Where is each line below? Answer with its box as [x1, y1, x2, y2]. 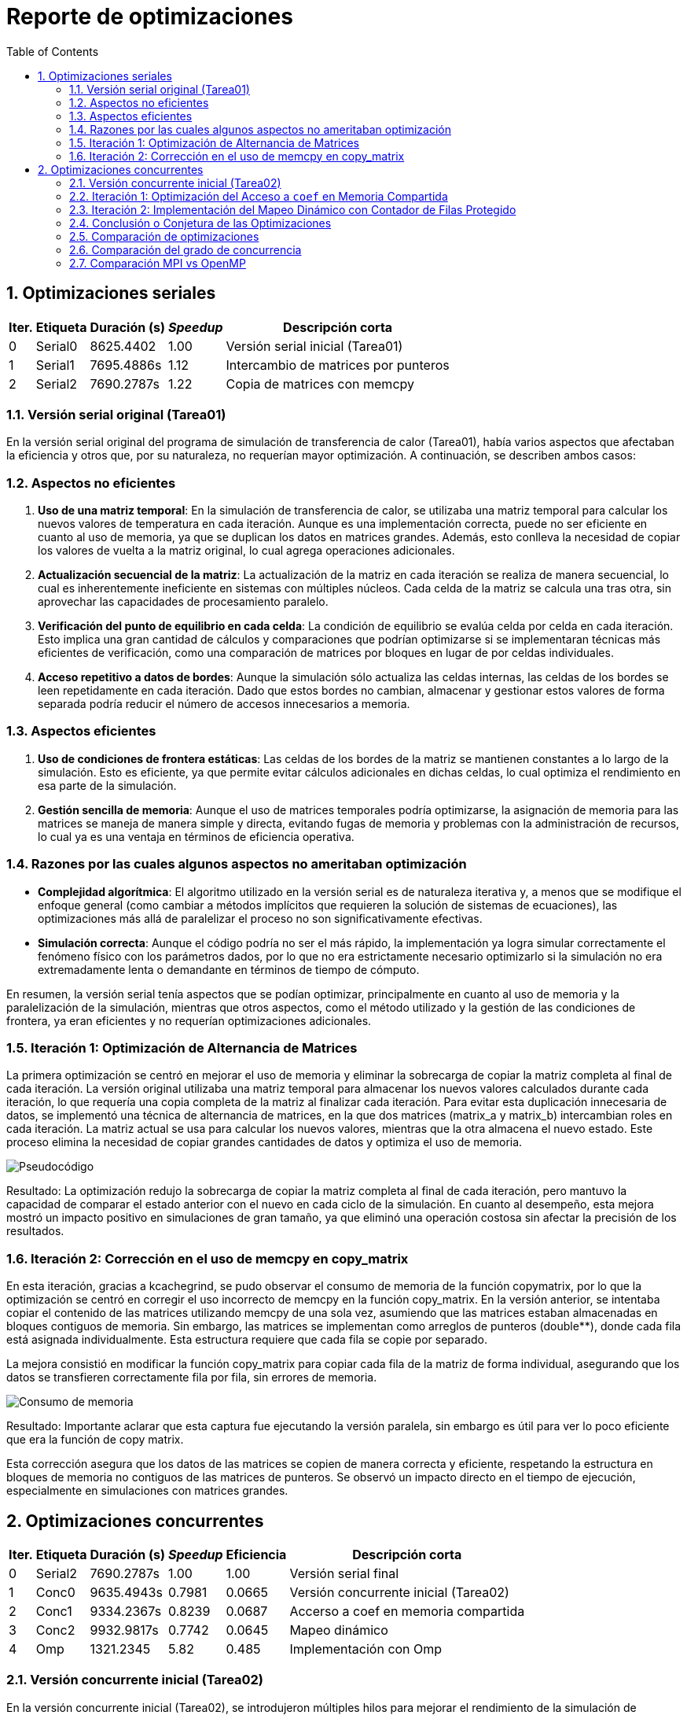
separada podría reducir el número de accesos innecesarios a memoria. [38, 697, 410, 711]
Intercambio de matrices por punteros [226, 356, 450, 373]
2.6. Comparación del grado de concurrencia [69, 242, 302, 256]
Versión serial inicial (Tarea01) [226, 337, 403, 354]
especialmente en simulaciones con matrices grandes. [6, 1484, 288, 1498]
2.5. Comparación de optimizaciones [69, 229, 259, 243]
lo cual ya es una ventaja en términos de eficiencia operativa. [38, 829, 355, 843]
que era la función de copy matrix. [6, 1433, 184, 1447]
